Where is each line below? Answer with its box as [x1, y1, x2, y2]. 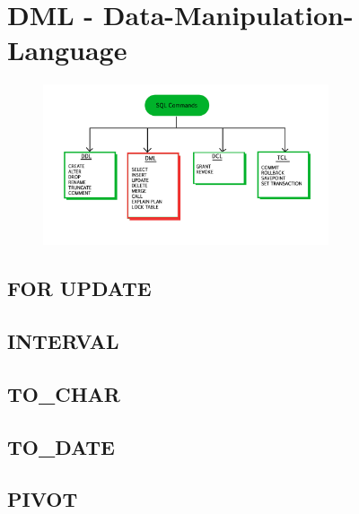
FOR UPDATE [7, 274, 152, 302]
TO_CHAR [7, 379, 120, 407]
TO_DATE [7, 432, 115, 460]
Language [7, 31, 127, 68]
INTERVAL [7, 327, 119, 354]
